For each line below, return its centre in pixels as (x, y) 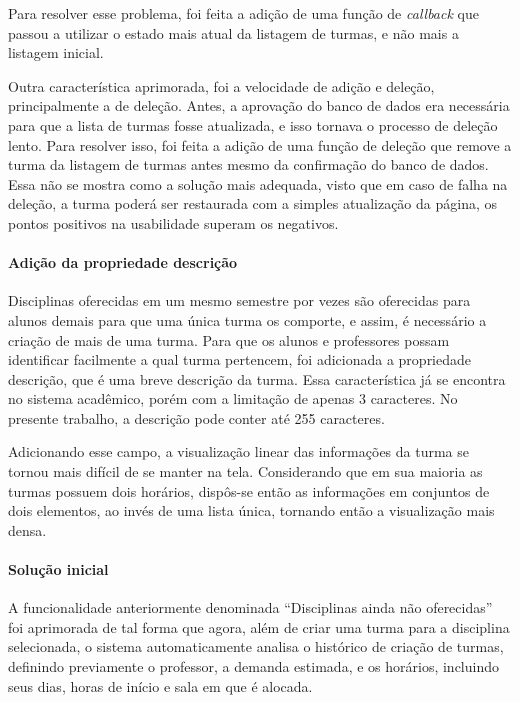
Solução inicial (58, 569)
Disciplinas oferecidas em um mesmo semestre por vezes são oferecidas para (239, 300)
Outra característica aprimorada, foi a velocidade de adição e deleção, (221, 85)
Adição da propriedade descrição (123, 262)
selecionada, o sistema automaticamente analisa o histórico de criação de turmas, (256, 646)
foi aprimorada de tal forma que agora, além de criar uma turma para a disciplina (259, 626)
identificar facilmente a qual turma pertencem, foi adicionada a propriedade (240, 359)
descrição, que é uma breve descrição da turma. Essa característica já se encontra (257, 378)
